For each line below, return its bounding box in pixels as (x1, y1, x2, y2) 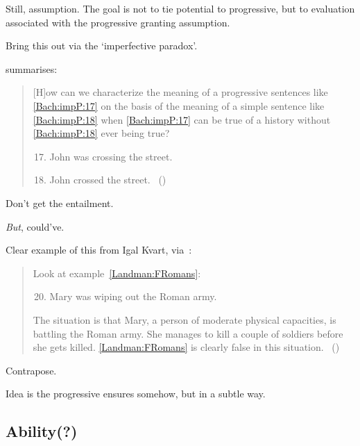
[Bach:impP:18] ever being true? (33, 126, 170, 140)
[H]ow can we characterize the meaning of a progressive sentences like (33, 85, 328, 99)
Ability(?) (6, 420, 78, 442)
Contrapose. (6, 363, 57, 377)
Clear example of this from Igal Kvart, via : (6, 242, 192, 257)
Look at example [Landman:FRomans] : (33, 265, 201, 280)
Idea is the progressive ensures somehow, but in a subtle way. (6, 386, 266, 401)
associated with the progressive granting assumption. (6, 15, 230, 29)
